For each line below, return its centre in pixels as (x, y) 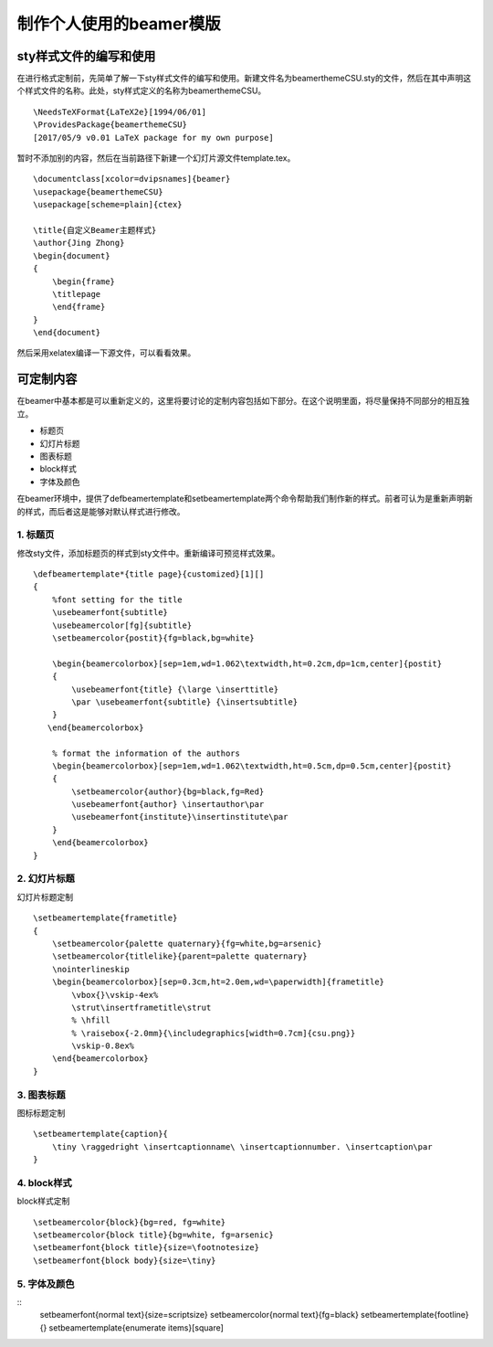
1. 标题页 (36, 535)
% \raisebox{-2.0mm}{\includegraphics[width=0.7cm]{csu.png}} (214, 1033)
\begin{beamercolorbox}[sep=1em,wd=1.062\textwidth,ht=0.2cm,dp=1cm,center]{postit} (247, 663)
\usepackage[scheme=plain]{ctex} (108, 205)
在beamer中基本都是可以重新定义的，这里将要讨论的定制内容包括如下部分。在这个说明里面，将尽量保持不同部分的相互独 (243, 401)
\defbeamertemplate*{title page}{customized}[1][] (149, 574)
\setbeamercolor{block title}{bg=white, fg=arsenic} (153, 1235)
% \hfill (91, 1020)
